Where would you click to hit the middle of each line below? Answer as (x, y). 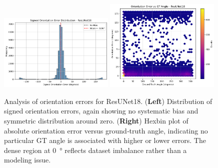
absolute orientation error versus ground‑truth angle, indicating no (106, 130)
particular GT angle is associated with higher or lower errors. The (105, 140)
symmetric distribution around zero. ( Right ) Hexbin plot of (96, 121)
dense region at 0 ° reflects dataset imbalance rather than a (95, 150)
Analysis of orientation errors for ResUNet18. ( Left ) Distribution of (108, 101)
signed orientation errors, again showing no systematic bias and (101, 111)
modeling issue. (27, 160)
